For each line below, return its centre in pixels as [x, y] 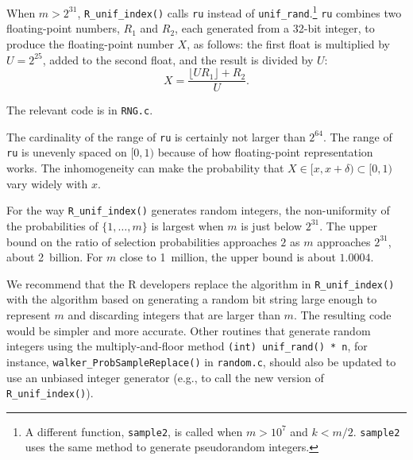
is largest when [187, 225]
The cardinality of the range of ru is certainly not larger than [156, 136]
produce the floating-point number [90, 43]
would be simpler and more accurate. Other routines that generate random [189, 330]
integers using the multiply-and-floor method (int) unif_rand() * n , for [187, 346]
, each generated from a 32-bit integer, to [275, 28]
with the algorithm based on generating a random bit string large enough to [192, 299]
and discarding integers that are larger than [174, 315]
